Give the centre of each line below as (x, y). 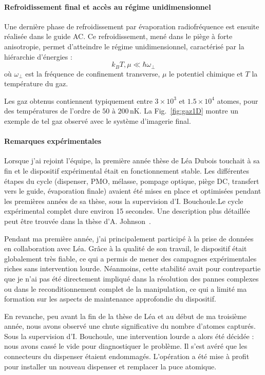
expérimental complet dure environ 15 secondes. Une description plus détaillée (127, 211)
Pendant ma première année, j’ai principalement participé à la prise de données (129, 238)
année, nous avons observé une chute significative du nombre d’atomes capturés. (130, 326)
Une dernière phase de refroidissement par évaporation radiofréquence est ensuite (132, 26)
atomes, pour (238, 100)
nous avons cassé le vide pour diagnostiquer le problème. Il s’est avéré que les (126, 346)
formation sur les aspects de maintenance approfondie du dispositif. (110, 299)
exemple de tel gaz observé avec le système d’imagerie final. (98, 121)
